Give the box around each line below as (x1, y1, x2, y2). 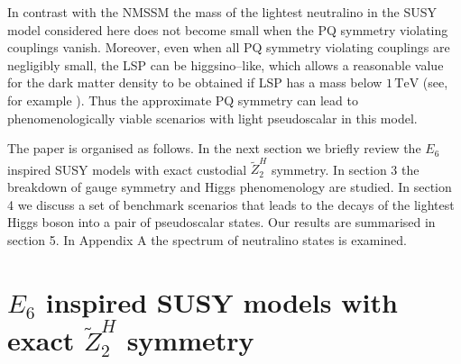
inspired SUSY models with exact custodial (7, 159, 247, 178)
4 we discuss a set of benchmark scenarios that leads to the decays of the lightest (7, 195, 455, 214)
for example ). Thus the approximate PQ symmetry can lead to (7, 90, 358, 109)
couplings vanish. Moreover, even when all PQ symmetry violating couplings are (7, 38, 450, 57)
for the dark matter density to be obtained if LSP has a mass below (7, 73, 383, 92)
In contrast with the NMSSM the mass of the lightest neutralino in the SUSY (7, 3, 438, 21)
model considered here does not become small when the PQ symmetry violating (7, 20, 448, 39)
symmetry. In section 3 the (271, 159, 420, 178)
